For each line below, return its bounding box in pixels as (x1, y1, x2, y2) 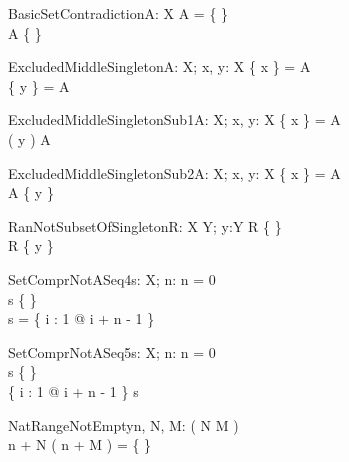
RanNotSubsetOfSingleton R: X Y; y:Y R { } (8, 215, 282, 236)
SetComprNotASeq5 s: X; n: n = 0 (8, 341, 216, 362)
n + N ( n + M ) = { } (8, 434, 152, 455)
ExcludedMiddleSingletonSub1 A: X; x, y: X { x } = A (8, 109, 341, 130)
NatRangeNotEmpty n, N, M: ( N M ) (8, 414, 239, 435)
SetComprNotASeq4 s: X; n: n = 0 (8, 268, 216, 289)
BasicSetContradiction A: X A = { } (8, 3, 229, 23)
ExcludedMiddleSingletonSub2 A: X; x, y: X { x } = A (8, 162, 341, 183)
